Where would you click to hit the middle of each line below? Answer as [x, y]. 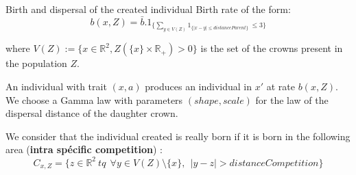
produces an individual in [199, 86]
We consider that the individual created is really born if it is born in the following [178, 136]
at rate [281, 86]
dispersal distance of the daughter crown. [92, 113]
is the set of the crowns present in [272, 48]
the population [36, 63]
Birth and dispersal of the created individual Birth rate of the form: [148, 9]
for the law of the [292, 99]
